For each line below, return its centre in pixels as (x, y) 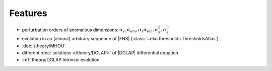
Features (28, 13)
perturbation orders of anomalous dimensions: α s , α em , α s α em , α (90, 30)
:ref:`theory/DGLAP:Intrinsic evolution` (61, 60)
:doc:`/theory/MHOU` (44, 46)
